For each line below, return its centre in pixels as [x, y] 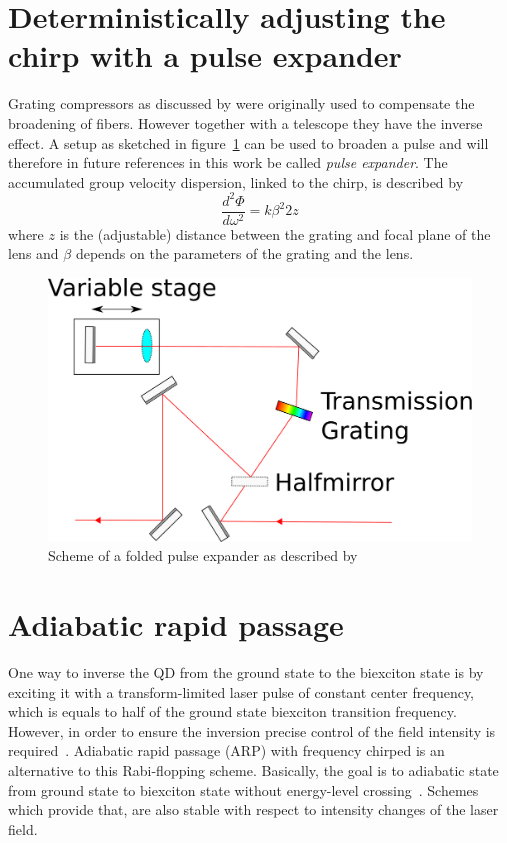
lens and [33, 253]
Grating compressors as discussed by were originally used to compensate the [241, 103]
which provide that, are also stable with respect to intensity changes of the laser [253, 809]
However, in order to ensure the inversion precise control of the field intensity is [252, 730]
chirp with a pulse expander [205, 55]
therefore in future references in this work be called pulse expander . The [228, 162]
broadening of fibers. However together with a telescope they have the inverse [245, 122]
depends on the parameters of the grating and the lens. [244, 253]
